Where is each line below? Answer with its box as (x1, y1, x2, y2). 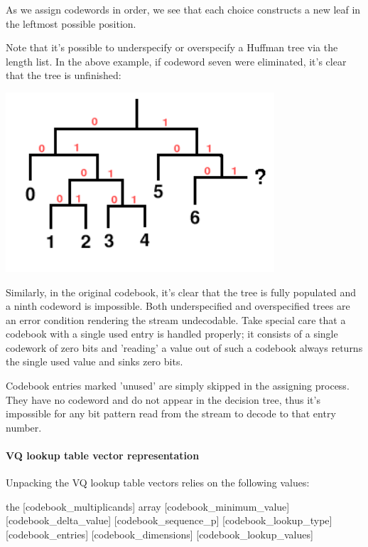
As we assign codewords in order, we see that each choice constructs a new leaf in (6, 2, 361, 16)
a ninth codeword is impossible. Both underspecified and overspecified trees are (6, 298, 350, 313)
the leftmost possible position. (6, 16, 136, 31)
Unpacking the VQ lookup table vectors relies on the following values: (6, 475, 310, 490)
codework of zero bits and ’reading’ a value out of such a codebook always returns (6, 340, 363, 355)
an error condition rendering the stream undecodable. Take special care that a (6, 312, 346, 327)
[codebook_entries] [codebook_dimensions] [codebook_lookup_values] (6, 527, 313, 542)
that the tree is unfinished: (6, 68, 121, 83)
